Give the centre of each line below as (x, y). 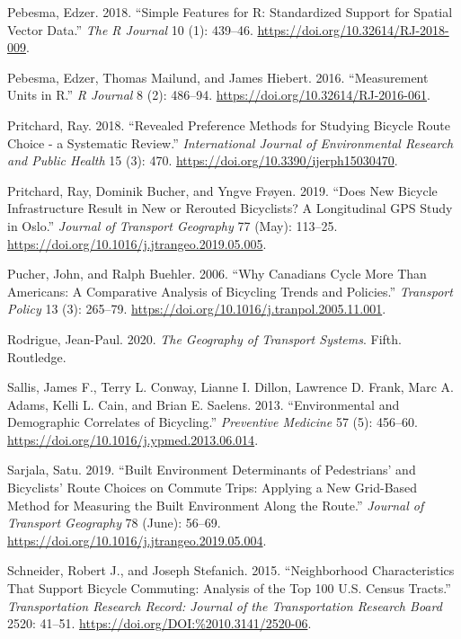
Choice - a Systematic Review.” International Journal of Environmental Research (230, 142)
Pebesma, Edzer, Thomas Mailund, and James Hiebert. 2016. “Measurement (218, 77)
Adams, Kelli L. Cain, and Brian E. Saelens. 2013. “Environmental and (204, 404)
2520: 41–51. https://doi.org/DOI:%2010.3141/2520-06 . (160, 623)
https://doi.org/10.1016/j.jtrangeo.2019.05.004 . (137, 540)
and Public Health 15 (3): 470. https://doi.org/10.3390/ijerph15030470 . (203, 160)
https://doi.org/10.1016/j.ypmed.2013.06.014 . (133, 439)
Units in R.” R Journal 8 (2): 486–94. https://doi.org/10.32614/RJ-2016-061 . (219, 95)
